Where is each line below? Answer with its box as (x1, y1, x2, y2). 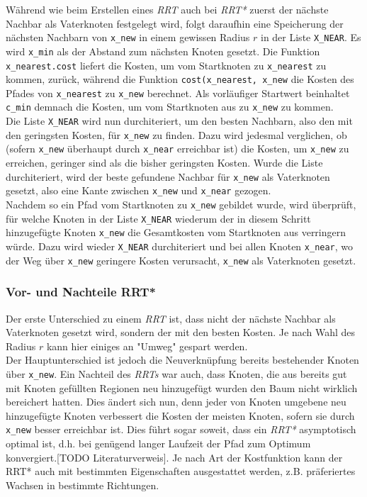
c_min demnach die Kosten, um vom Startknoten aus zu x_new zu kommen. (6, 99, 334, 114)
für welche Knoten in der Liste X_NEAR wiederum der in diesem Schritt (6, 211, 311, 225)
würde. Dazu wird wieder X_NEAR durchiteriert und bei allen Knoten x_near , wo (6, 238, 354, 253)
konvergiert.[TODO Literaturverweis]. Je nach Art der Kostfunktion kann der (6, 449, 343, 464)
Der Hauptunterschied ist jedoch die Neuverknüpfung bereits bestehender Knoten (6, 352, 359, 367)
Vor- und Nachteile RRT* (6, 283, 157, 301)
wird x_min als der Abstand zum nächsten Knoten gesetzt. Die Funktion (6, 43, 320, 58)
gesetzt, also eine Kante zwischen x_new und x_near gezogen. (6, 183, 271, 198)
